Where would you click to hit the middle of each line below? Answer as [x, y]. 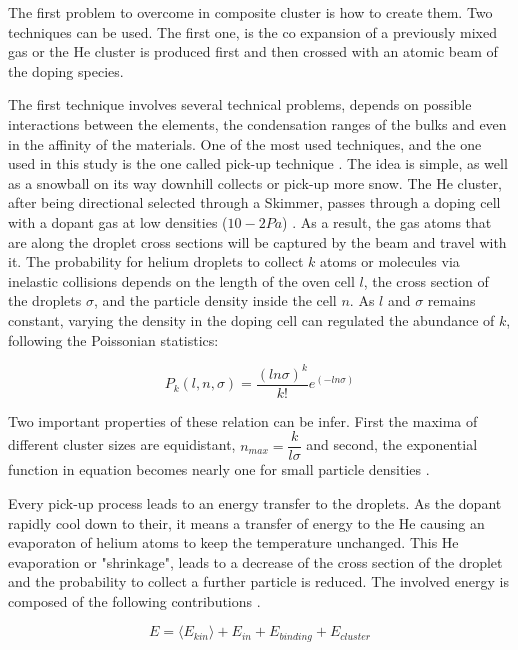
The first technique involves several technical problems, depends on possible [240, 104]
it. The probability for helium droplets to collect [156, 261]
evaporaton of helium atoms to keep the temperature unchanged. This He [233, 542]
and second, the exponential [392, 444]
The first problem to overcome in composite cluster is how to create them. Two [250, 12]
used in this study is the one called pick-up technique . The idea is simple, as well [258, 163]
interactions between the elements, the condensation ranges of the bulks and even [257, 123]
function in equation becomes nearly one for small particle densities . [219, 469]
